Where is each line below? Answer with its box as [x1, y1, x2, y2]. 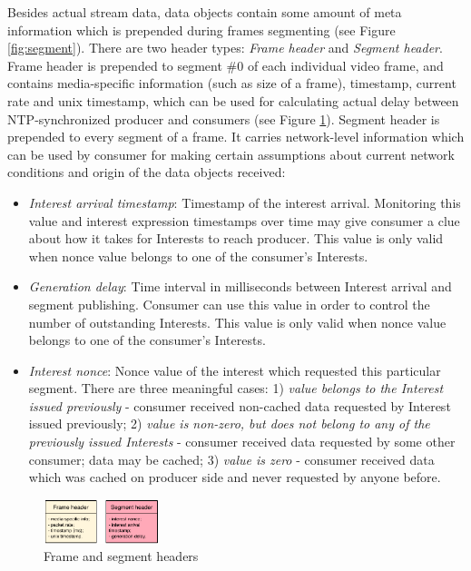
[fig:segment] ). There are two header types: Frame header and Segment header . [7, 38, 443, 57]
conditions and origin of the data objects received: [7, 162, 286, 182]
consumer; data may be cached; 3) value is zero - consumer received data [28, 449, 435, 468]
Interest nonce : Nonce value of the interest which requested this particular [28, 360, 441, 379]
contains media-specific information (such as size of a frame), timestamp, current [7, 74, 456, 93]
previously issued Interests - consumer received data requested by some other [28, 432, 456, 451]
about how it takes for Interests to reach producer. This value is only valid [28, 229, 444, 248]
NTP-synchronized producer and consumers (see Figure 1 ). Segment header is [7, 109, 440, 128]
